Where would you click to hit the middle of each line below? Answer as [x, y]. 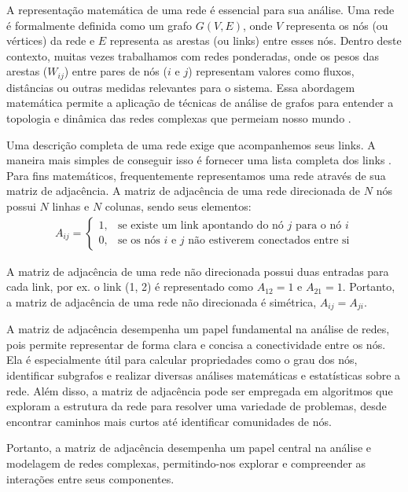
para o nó [318, 226]
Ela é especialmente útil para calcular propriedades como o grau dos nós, [182, 360]
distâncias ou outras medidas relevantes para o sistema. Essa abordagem [181, 87]
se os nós [139, 241]
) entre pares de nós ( [116, 71]
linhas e [71, 206]
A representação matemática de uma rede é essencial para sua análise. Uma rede [200, 9]
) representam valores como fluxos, [271, 71]
